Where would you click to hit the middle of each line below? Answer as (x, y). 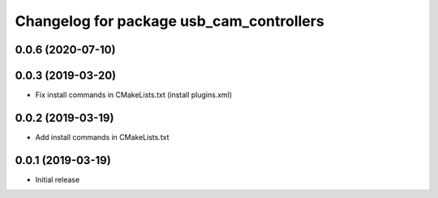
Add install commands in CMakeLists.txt (102, 137)
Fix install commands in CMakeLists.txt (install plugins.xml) (134, 95)
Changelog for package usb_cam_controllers (170, 21)
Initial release (58, 179)
